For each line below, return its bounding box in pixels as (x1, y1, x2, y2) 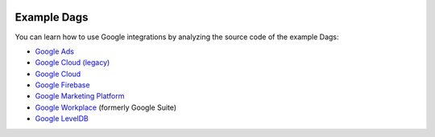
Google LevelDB (35, 114, 89, 123)
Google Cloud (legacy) (35, 58, 110, 67)
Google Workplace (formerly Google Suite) (35, 103, 177, 112)
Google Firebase (35, 80, 90, 90)
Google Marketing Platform (35, 91, 125, 101)
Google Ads (35, 46, 74, 56)
